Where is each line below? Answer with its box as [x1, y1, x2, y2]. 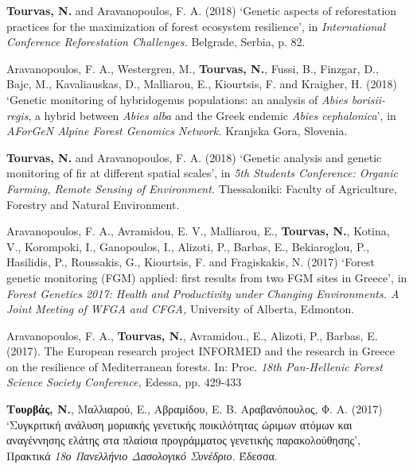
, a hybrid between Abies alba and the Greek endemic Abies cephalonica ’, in [28, 107, 396, 123]
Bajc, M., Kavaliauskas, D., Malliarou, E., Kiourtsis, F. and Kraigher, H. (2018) [6, 76, 397, 92]
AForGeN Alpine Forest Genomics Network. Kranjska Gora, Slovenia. [6, 122, 348, 139]
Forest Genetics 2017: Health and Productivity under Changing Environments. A [6, 285, 399, 301]
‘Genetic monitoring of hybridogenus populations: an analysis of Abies [6, 91, 348, 107]
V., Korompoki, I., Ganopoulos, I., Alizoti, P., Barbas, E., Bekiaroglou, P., [6, 238, 370, 254]
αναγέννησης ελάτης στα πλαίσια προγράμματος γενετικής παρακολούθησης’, [6, 432, 360, 448]
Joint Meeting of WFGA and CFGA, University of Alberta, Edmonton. [6, 300, 355, 317]
